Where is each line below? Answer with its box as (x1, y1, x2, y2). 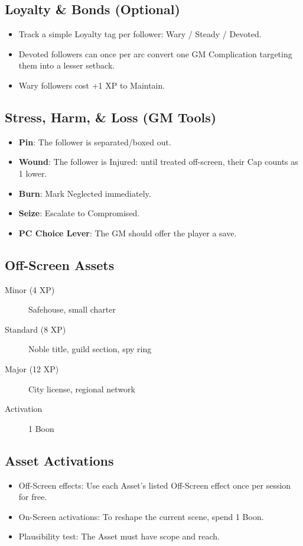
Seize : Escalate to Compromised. (18, 207, 140, 219)
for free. (18, 490, 47, 503)
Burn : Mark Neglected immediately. (18, 187, 151, 199)
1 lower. (18, 167, 47, 179)
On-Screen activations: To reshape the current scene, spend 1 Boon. (18, 510, 264, 522)
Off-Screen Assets (5, 255, 115, 274)
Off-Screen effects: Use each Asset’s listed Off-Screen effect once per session (18, 479, 291, 491)
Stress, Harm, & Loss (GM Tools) (5, 108, 217, 126)
